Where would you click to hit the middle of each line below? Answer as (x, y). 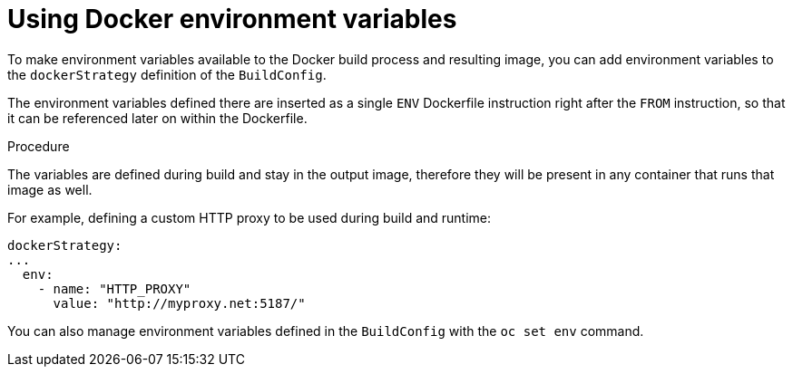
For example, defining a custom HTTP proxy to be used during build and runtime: (250, 217)
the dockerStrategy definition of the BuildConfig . (167, 74)
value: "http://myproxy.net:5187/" (179, 303)
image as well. (50, 189)
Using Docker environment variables (232, 19)
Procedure (39, 146)
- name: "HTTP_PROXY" (114, 288)
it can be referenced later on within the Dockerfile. (157, 118)
